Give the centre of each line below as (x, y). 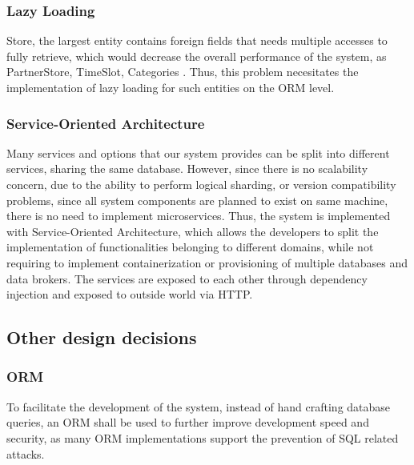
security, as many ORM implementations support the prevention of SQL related (203, 437)
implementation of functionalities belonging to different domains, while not (190, 247)
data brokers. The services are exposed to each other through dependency (187, 278)
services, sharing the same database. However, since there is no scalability (187, 168)
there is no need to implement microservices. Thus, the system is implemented (199, 216)
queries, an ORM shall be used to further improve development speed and (188, 422)
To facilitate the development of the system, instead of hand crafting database (199, 406)
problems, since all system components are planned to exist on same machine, (197, 200)
